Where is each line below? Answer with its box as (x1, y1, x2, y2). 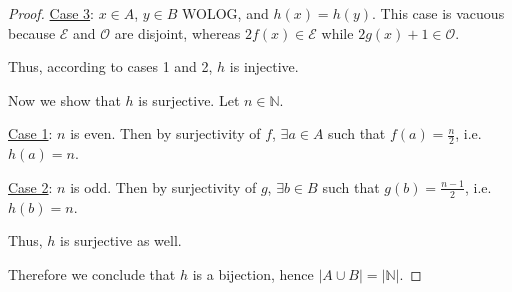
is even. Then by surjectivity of (70, 123, 261, 144)
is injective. (229, 56, 299, 77)
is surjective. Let (138, 89, 240, 110)
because (8, 22, 56, 43)
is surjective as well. (60, 230, 182, 251)
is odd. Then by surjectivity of (70, 176, 257, 197)
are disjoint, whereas (114, 22, 241, 43)
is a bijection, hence (192, 263, 314, 284)
